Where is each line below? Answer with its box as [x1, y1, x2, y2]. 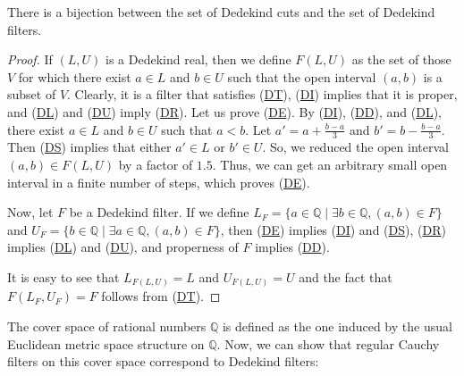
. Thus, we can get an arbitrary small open [212, 155, 448, 173]
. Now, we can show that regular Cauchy [216, 334, 440, 353]
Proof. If [7, 50, 53, 69]
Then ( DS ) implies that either [7, 138, 172, 156]
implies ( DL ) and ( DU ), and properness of [7, 238, 239, 256]
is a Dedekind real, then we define [105, 50, 291, 69]
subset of [7, 85, 56, 104]
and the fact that [299, 267, 392, 286]
